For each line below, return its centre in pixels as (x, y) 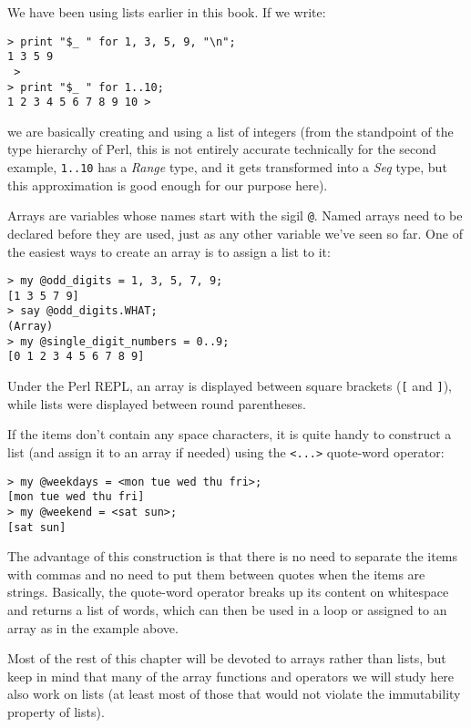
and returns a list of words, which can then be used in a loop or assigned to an (227, 610)
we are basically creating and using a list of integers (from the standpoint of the (230, 131)
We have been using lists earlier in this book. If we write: (167, 12)
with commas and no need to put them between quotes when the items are (216, 574)
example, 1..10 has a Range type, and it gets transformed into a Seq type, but (227, 167)
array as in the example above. (93, 627)
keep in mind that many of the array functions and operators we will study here (231, 676)
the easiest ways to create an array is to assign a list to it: (169, 251)
